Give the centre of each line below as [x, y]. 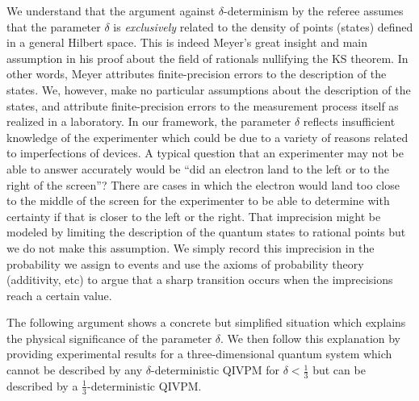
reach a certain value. [59, 295]
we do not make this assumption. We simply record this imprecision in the [191, 247]
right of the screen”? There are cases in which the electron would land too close [203, 184]
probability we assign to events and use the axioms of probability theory [185, 263]
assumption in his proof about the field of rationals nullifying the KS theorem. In [207, 58]
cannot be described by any [75, 370]
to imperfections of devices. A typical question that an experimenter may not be [205, 153]
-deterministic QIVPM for [216, 370]
